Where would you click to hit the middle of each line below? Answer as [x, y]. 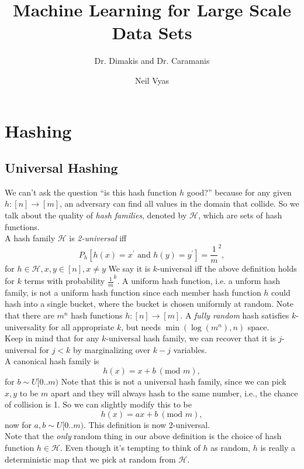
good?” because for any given [239, 192]
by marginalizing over [112, 349]
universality [25, 326]
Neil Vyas [152, 80]
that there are [30, 315]
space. [258, 326]
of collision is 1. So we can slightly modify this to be [98, 404]
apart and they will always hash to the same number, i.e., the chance [174, 393]
